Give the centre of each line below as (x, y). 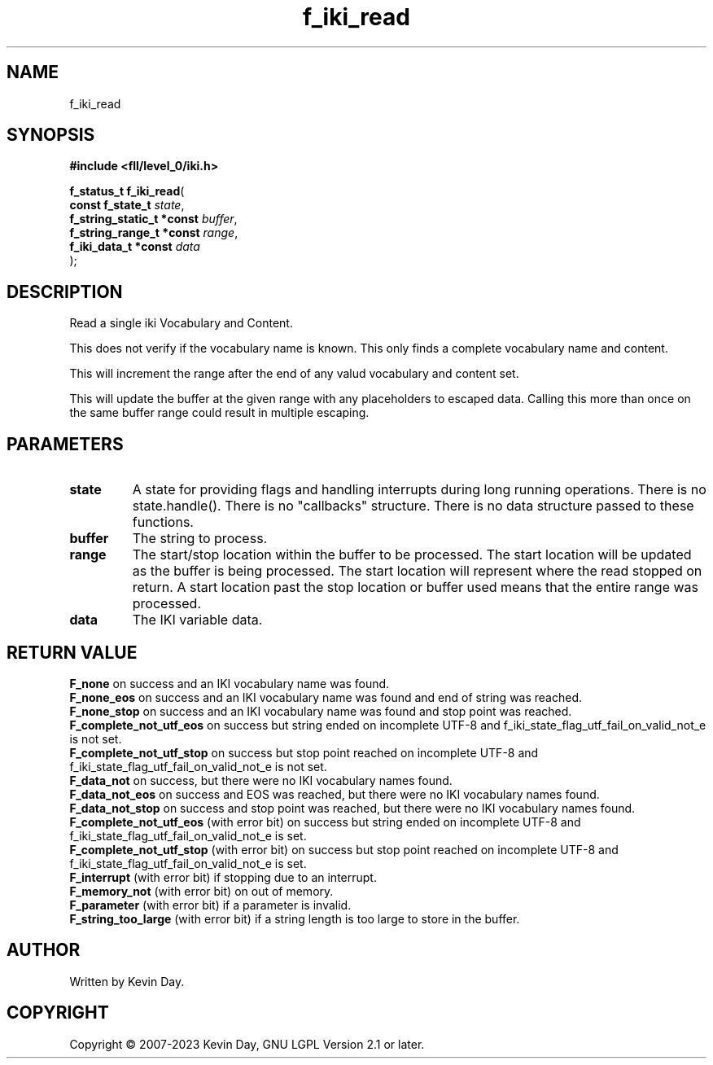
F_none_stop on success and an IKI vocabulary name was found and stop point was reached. (321, 711)
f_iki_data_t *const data (135, 247)
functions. (163, 522)
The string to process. (200, 539)
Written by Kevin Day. (127, 981)
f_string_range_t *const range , (154, 233)
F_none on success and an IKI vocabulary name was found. (230, 683)
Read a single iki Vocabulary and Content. (181, 323)
